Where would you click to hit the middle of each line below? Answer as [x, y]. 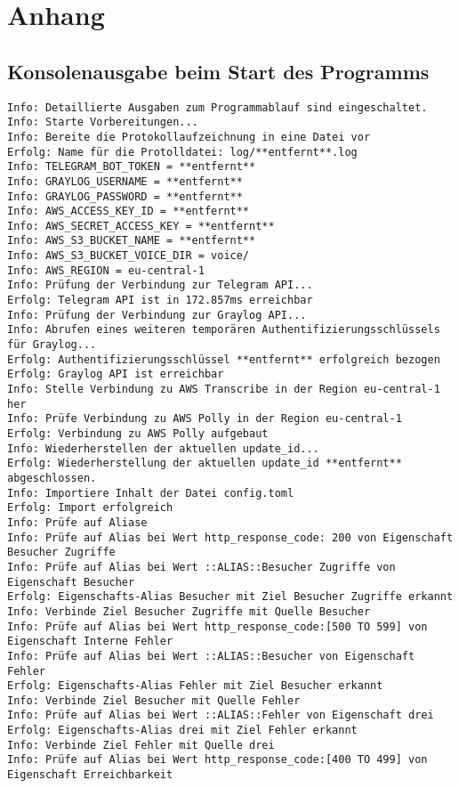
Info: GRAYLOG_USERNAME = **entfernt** [125, 181]
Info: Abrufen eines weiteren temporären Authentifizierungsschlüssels [224, 330]
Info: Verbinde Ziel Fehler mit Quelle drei [141, 745]
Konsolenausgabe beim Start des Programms [218, 71]
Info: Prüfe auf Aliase [77, 522]
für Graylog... [52, 345]
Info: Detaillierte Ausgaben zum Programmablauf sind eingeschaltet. [217, 107]
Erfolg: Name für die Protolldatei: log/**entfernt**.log [182, 152]
